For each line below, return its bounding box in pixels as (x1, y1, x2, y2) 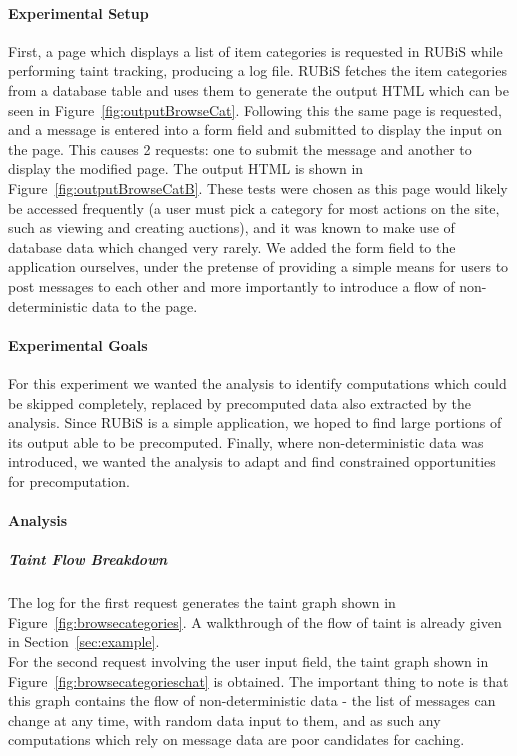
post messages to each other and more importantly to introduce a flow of (8, 275, 455, 296)
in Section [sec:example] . (8, 631, 160, 652)
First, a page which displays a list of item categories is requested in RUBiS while (8, 40, 503, 61)
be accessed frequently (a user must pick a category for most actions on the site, (8, 197, 500, 218)
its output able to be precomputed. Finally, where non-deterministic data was (8, 431, 484, 452)
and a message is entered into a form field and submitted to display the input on (8, 119, 502, 140)
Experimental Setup (8, 2, 149, 23)
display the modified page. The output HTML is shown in (8, 158, 364, 179)
